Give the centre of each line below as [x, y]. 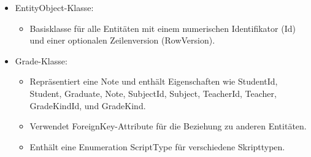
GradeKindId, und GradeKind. [88, 105]
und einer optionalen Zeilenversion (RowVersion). [122, 40]
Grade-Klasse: [41, 60]
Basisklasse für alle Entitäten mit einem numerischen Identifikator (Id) [163, 28]
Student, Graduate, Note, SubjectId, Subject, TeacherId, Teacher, [153, 93]
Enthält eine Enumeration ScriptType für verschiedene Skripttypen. [157, 146]
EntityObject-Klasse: [54, 7]
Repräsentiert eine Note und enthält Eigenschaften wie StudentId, [154, 81]
